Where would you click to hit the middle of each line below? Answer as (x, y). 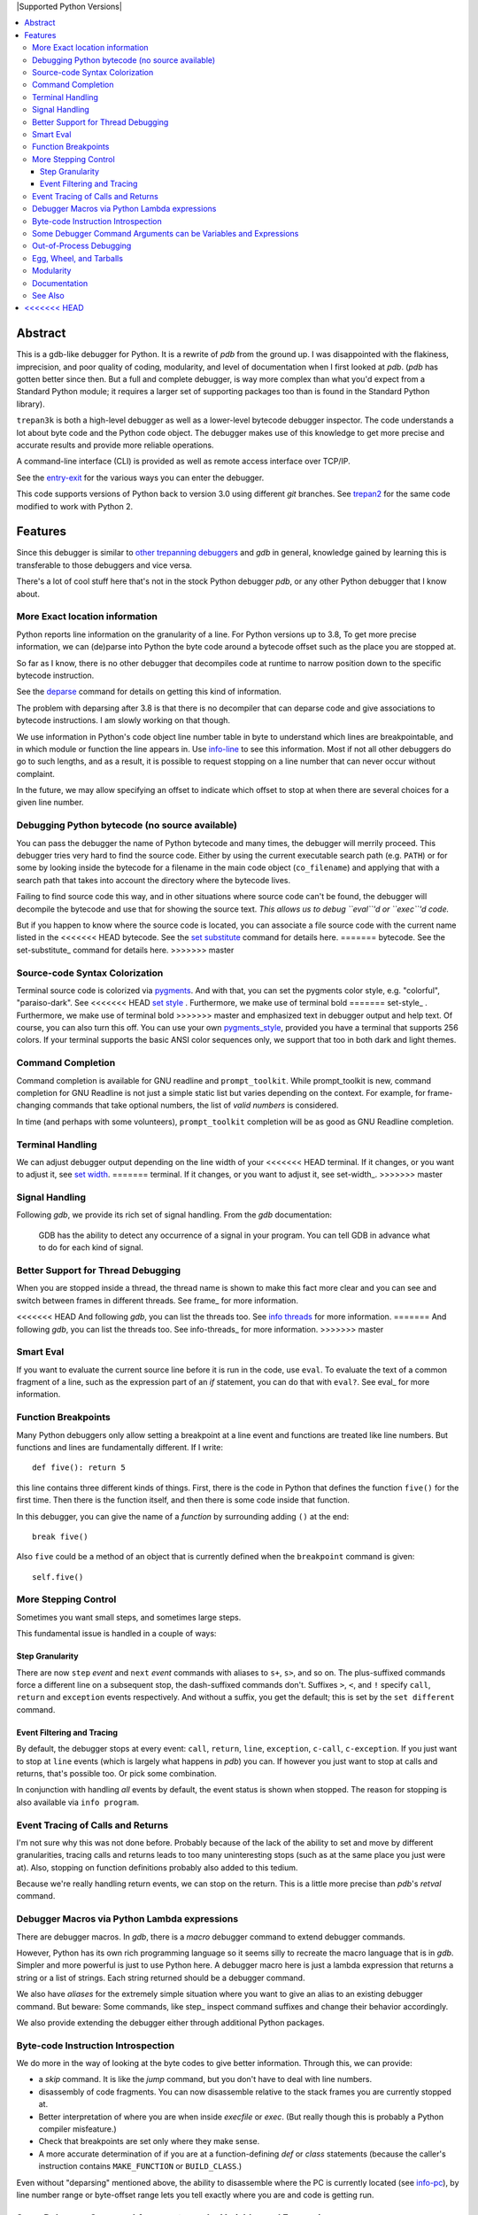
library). (31, 404)
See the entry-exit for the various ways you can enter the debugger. (140, 478)
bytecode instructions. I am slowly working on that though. (123, 720)
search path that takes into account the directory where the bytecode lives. (154, 880)
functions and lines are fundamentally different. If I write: (119, 1447)
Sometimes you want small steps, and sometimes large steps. (129, 1617)
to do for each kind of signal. (91, 1247)
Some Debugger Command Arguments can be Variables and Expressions (166, 234)
